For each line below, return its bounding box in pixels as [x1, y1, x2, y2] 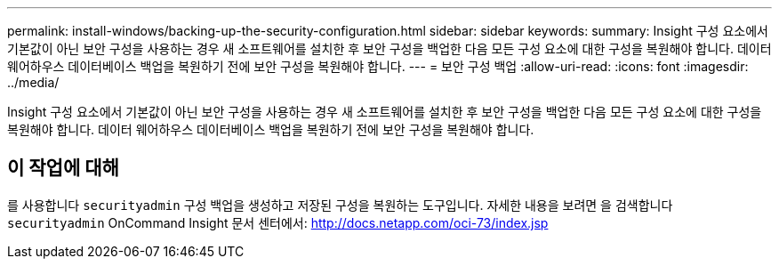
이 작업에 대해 [7, 157, 119, 180]
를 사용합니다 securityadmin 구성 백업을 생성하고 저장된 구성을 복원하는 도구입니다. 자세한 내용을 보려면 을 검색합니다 [7, 197, 673, 213]
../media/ [7, 75, 60, 90]
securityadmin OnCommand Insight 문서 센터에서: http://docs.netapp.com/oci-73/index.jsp [7, 214, 549, 230]
